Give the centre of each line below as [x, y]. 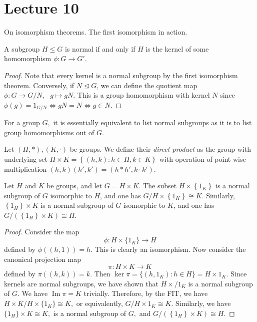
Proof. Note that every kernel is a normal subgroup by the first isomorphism [121, 75]
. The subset [158, 186]
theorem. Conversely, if [39, 85]
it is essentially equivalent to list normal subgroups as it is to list [152, 122]
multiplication [25, 169]
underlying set [26, 158]
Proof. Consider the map [42, 232]
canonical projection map [43, 259]
